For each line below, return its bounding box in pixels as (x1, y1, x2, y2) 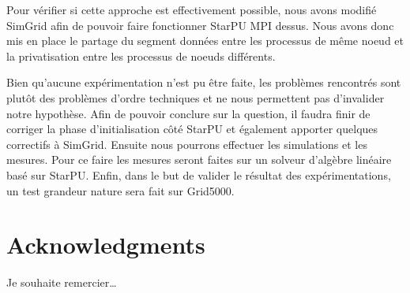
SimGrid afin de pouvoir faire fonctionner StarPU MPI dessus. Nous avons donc (6, 17, 394, 33)
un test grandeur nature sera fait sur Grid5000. (6, 182, 235, 198)
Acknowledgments (6, 228, 205, 261)
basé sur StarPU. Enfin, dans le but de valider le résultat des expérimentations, (6, 166, 391, 183)
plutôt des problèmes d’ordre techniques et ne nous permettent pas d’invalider (6, 89, 385, 106)
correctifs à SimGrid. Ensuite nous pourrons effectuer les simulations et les (6, 135, 367, 152)
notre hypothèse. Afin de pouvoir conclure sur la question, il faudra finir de (6, 105, 371, 121)
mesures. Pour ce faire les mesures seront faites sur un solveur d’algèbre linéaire (6, 151, 392, 168)
